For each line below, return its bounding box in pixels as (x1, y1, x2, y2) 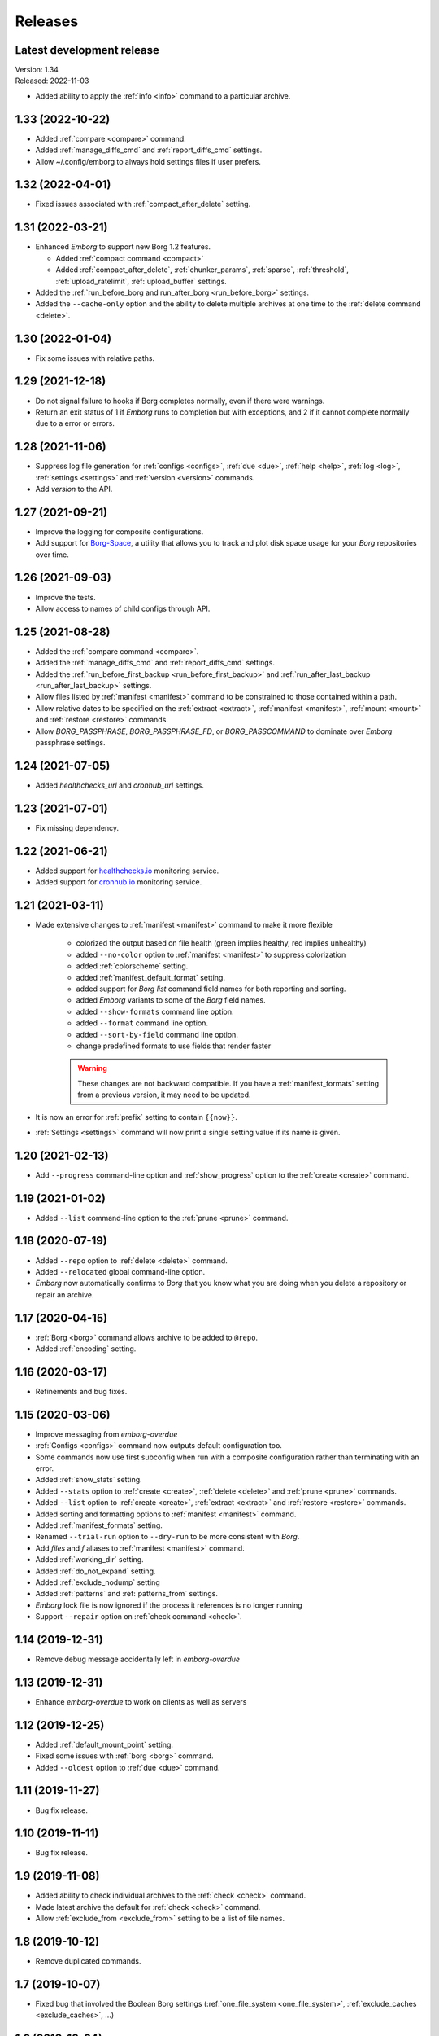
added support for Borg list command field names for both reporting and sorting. (76, 984, 346, 994)
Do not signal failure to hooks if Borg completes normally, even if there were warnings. (35, 396, 325, 406)
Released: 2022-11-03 (15, 76, 89, 86)
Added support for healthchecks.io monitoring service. (35, 866, 219, 875)
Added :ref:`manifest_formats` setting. (35, 1520, 163, 1530)
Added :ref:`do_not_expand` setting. (35, 1566, 156, 1576)
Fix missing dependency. (35, 823, 120, 832)
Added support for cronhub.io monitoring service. (35, 877, 202, 887)
